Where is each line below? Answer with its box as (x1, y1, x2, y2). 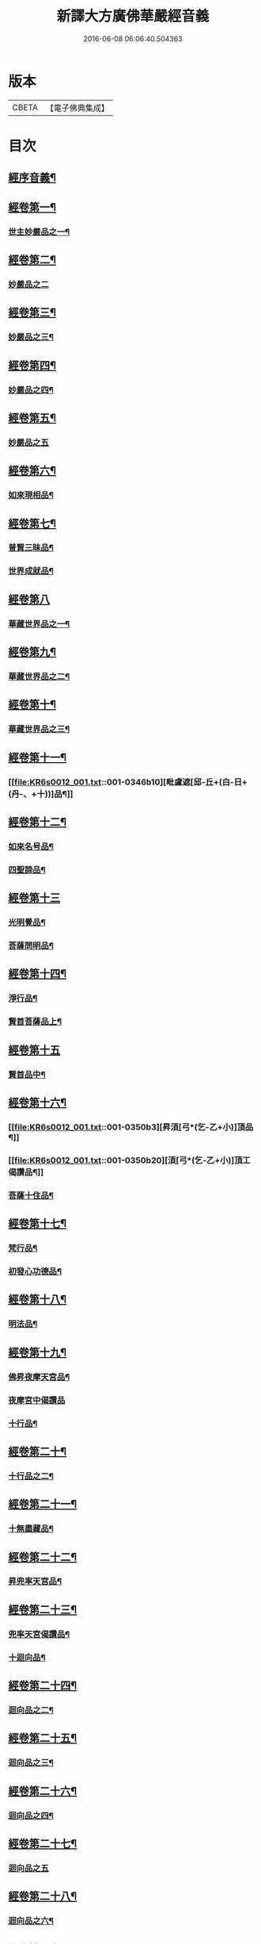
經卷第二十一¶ (8, 1497, 78, 1511)
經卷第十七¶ (8, 1217, 67, 1230)
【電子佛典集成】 (45, 102, 109, 113)
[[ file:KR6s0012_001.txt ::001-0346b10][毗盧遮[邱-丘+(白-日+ (8, 776, 248, 788)
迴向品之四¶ (8, 1810, 54, 1821)
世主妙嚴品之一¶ (8, 226, 70, 237)
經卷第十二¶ (8, 815, 67, 829)
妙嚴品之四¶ (8, 384, 54, 395)
